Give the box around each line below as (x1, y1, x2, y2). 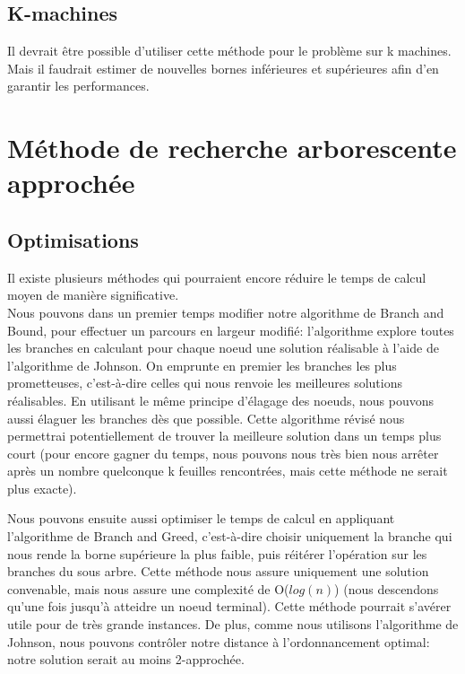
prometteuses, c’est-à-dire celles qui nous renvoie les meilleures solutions (7, 373, 402, 392)
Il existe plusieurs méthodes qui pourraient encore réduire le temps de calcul (7, 267, 426, 286)
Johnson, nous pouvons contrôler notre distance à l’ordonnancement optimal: (7, 632, 430, 651)
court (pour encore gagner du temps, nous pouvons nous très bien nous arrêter (7, 443, 439, 462)
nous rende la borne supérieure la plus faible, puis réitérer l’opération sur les (7, 544, 427, 563)
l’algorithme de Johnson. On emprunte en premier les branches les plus (7, 355, 397, 374)
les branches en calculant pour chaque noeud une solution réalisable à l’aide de (7, 338, 439, 357)
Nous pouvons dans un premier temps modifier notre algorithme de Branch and (7, 302, 444, 321)
